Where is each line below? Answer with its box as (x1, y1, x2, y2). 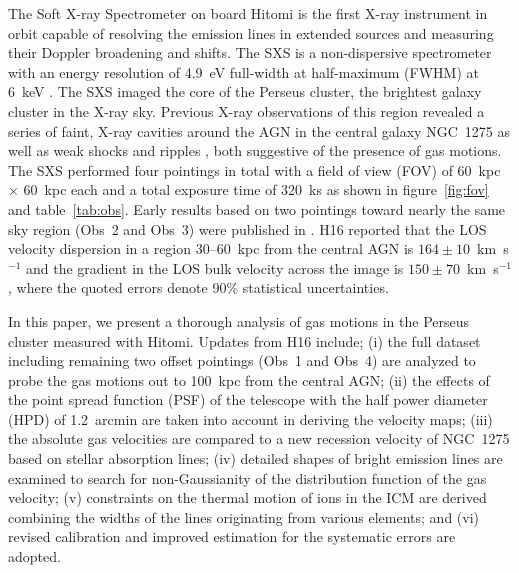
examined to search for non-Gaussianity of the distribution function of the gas (8, 467, 487, 488)
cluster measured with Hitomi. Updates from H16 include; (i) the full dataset (8, 330, 481, 351)
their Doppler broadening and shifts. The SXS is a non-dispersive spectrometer (8, 42, 492, 63)
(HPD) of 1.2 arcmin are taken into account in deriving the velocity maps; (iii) (8, 408, 493, 429)
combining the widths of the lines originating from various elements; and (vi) (8, 506, 480, 527)
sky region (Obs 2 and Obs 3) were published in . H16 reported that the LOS (8, 218, 487, 239)
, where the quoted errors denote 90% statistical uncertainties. (8, 277, 389, 298)
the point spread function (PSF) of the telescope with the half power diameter (8, 389, 488, 410)
